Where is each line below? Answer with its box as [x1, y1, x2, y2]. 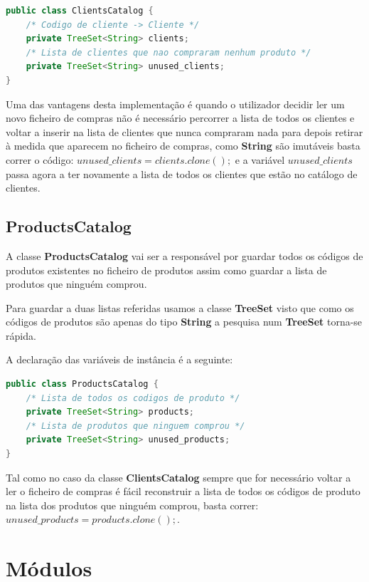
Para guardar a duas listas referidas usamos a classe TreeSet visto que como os [6, 300, 354, 315]
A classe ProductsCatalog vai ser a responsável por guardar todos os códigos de [6, 248, 363, 263]
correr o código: [6, 152, 74, 167]
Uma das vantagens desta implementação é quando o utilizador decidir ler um [6, 96, 345, 111]
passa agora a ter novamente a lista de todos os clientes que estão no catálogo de [6, 166, 358, 181]
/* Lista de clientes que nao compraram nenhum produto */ [26, 47, 311, 58]
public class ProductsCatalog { [6, 379, 159, 390]
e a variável [235, 152, 285, 167]
